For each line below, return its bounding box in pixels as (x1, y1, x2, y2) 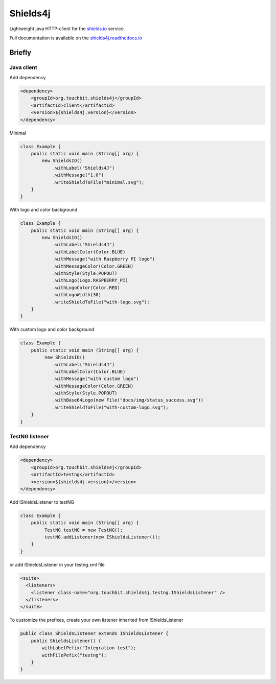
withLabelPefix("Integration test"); (41, 645, 136, 651)
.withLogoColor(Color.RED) (52, 285, 120, 291)
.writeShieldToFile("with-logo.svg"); (52, 299, 150, 305)
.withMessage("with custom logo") (52, 376, 139, 382)
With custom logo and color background (9, 326, 95, 333)
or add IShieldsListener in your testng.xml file (9, 561, 105, 568)
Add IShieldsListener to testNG (9, 499, 74, 505)
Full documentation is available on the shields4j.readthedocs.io (9, 35, 143, 41)
